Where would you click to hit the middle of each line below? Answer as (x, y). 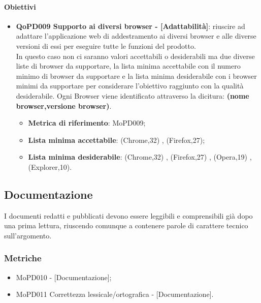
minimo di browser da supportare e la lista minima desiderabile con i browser (136, 75)
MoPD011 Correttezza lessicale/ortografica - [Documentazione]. (115, 294)
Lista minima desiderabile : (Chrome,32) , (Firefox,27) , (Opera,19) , (140, 157)
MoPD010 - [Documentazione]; (64, 277)
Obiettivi (20, 6)
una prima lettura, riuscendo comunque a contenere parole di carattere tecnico (126, 225)
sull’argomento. (28, 235)
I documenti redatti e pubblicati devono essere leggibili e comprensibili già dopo (128, 215)
